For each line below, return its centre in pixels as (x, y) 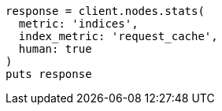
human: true (55, 49)
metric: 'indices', (78, 24)
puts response (49, 74)
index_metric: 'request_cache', (118, 36)
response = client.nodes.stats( (105, 11)
